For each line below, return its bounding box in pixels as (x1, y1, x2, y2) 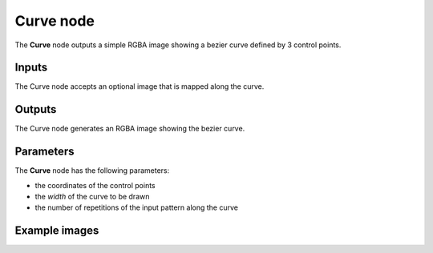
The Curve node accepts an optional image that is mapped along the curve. (14, 82, 265, 91)
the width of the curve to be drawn (34, 192, 150, 202)
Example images (14, 224, 99, 238)
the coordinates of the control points (34, 180, 156, 190)
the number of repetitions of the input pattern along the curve (34, 203, 238, 212)
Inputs (14, 61, 48, 74)
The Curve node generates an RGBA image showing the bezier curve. (14, 124, 245, 134)
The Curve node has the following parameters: (14, 166, 170, 175)
